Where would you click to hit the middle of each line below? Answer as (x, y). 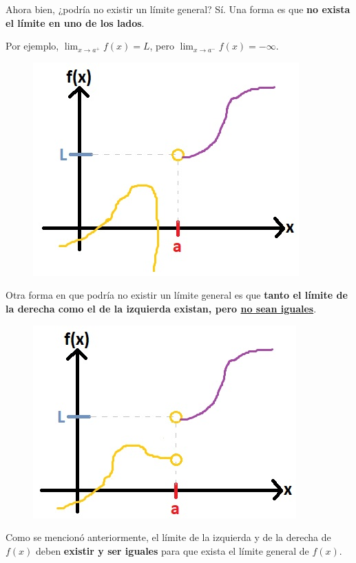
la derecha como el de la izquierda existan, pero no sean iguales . (161, 308)
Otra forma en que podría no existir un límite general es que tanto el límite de (177, 295)
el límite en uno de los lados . (75, 22)
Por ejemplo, (32, 46)
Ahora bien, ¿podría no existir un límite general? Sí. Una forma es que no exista (178, 9)
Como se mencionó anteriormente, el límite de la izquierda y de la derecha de (168, 537)
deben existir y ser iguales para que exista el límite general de (172, 550)
